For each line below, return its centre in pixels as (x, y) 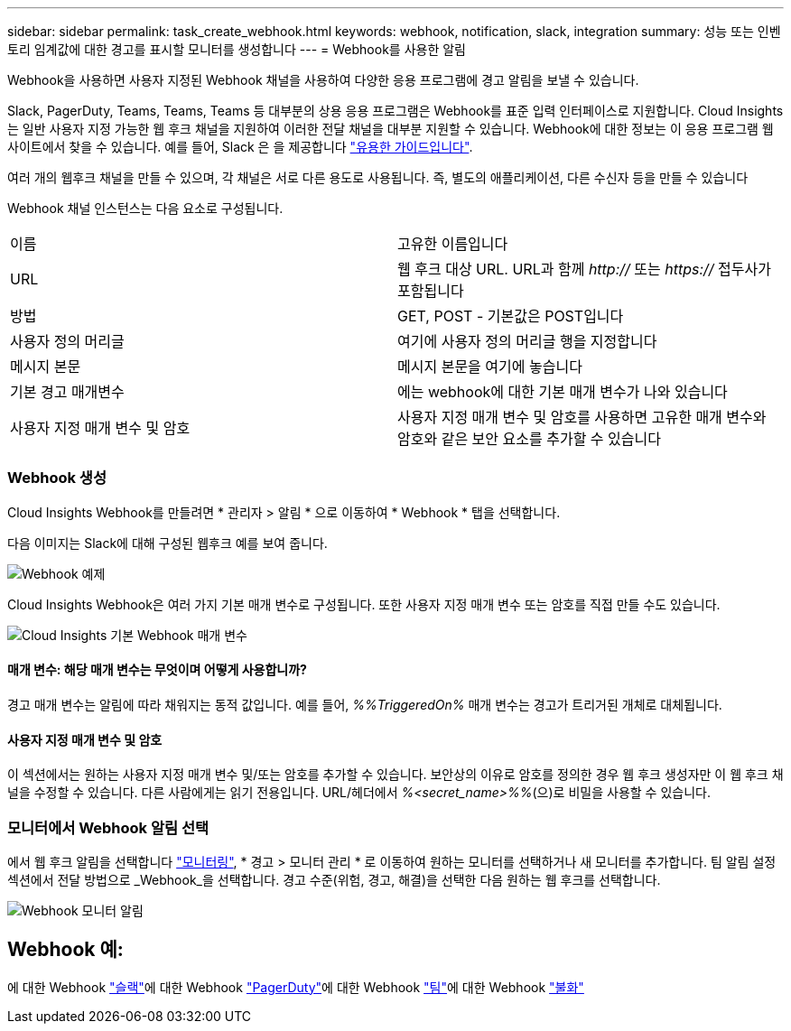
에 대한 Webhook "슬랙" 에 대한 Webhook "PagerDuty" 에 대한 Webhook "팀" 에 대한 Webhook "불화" (296, 987)
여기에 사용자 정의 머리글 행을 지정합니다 (527, 341)
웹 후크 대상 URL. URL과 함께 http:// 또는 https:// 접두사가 (584, 269)
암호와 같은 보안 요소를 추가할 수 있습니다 (529, 439)
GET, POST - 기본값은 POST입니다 (511, 316)
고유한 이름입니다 (453, 244)
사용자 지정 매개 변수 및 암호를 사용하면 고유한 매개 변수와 (582, 417)
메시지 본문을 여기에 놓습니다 (490, 367)
